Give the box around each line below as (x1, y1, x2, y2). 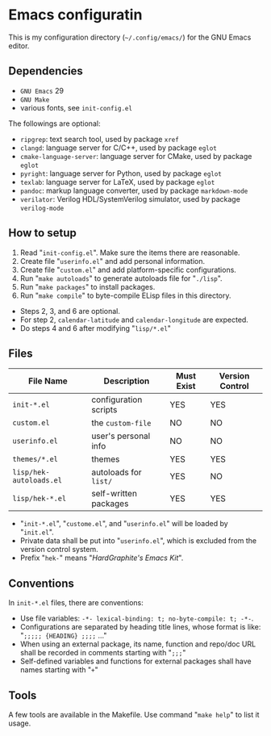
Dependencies (8, 65, 83, 78)
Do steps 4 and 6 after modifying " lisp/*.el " (19, 323, 172, 332)
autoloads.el (12, 476, 63, 485)
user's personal (91, 430, 151, 441)
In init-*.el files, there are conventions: (8, 598, 144, 608)
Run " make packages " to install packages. (19, 282, 156, 291)
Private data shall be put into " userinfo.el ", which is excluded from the (19, 536, 256, 546)
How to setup (8, 226, 77, 240)
